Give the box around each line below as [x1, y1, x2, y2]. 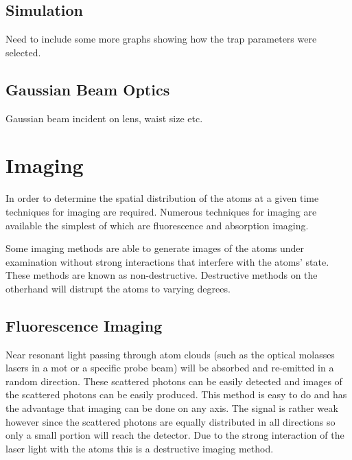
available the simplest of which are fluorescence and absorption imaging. [5, 218, 309, 232]
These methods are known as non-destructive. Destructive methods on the [5, 268, 318, 282]
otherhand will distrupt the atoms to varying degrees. [5, 281, 231, 295]
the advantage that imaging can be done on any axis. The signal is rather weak [5, 401, 338, 415]
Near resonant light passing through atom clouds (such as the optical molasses [5, 347, 335, 361]
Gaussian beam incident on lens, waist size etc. [5, 111, 203, 125]
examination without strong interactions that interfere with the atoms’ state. [5, 254, 329, 268]
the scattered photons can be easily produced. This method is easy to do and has [5, 387, 347, 402]
